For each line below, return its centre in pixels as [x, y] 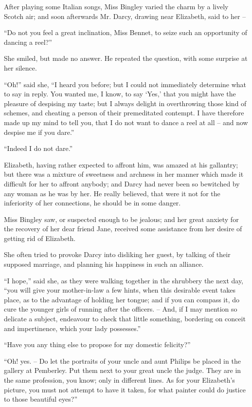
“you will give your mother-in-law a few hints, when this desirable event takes [120, 290]
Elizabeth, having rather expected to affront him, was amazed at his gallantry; [121, 164]
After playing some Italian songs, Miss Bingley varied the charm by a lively [116, 6]
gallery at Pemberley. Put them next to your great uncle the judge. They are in [123, 370]
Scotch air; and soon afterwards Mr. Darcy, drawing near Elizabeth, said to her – [125, 16]
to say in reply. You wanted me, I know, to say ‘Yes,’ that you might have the [120, 94]
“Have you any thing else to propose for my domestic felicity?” [97, 344]
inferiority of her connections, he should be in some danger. [92, 203]
